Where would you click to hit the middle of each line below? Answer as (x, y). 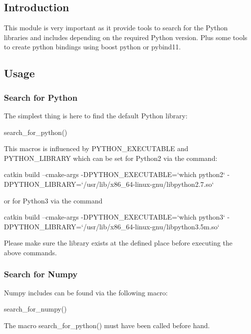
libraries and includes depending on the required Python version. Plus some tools (126, 37)
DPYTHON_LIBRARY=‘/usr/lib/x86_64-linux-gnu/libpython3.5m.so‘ (112, 226)
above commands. (31, 252)
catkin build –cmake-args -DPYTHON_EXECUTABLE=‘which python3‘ (114, 217)
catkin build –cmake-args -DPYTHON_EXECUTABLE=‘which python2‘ (114, 174)
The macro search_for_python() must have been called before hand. (107, 325)
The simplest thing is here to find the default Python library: (96, 115)
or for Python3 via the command (53, 200)
